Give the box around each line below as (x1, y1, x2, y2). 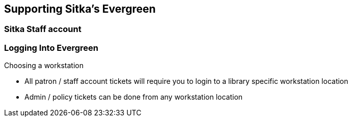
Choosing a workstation (4, 61, 84, 70)
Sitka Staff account (4, 24, 82, 35)
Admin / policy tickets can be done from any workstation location (24, 93, 243, 102)
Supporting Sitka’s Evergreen (4, 3, 156, 15)
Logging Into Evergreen (4, 42, 99, 53)
